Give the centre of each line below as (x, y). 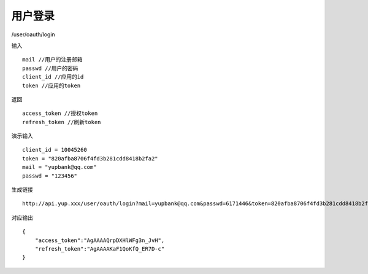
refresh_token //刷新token (62, 122)
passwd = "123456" (50, 176)
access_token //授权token (60, 113)
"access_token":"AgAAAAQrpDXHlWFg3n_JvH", (100, 240)
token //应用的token (52, 85)
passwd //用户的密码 (50, 68)
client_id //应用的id (53, 77)
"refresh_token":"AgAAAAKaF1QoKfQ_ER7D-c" (100, 249)
